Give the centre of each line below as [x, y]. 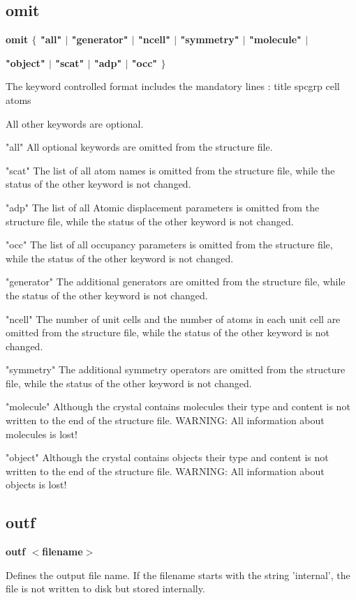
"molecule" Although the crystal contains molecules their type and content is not [178, 406]
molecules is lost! [42, 434]
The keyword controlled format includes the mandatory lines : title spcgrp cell [173, 86]
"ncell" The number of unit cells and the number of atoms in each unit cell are [173, 318]
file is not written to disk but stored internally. [105, 588]
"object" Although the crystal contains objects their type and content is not [167, 457]
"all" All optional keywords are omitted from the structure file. [139, 147]
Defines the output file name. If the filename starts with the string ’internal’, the [178, 575]
